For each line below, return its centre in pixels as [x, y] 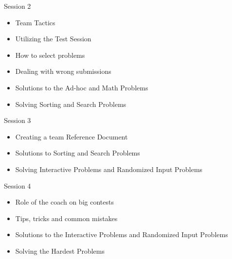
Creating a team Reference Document [71, 136]
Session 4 [18, 185]
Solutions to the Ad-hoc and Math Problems [82, 87]
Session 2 [18, 6]
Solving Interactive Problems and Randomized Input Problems [109, 169]
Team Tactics [35, 22]
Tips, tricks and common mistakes [66, 218]
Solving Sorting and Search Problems [71, 104]
